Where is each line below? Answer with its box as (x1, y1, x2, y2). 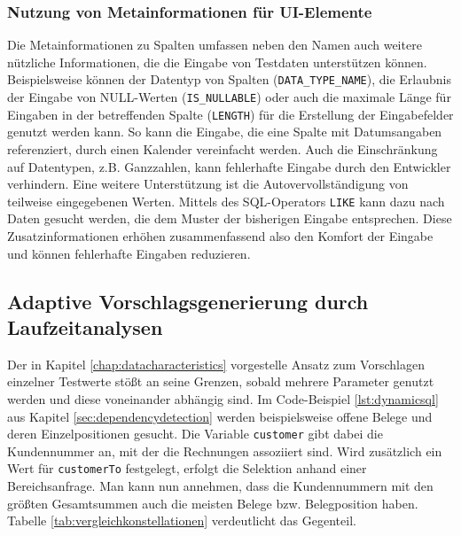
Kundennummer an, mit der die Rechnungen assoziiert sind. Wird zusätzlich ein (7, 441, 442, 460)
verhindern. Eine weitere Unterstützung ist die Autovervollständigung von (7, 175, 409, 193)
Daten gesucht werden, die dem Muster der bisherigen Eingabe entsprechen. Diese (7, 209, 452, 228)
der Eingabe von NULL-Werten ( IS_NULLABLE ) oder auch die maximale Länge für (7, 88, 451, 106)
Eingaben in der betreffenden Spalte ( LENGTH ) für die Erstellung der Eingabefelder (7, 105, 454, 123)
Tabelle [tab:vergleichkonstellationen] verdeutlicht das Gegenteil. (7, 511, 356, 530)
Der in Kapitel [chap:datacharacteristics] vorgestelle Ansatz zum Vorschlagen (7, 354, 425, 373)
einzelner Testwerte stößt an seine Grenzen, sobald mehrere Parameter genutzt (7, 372, 434, 391)
